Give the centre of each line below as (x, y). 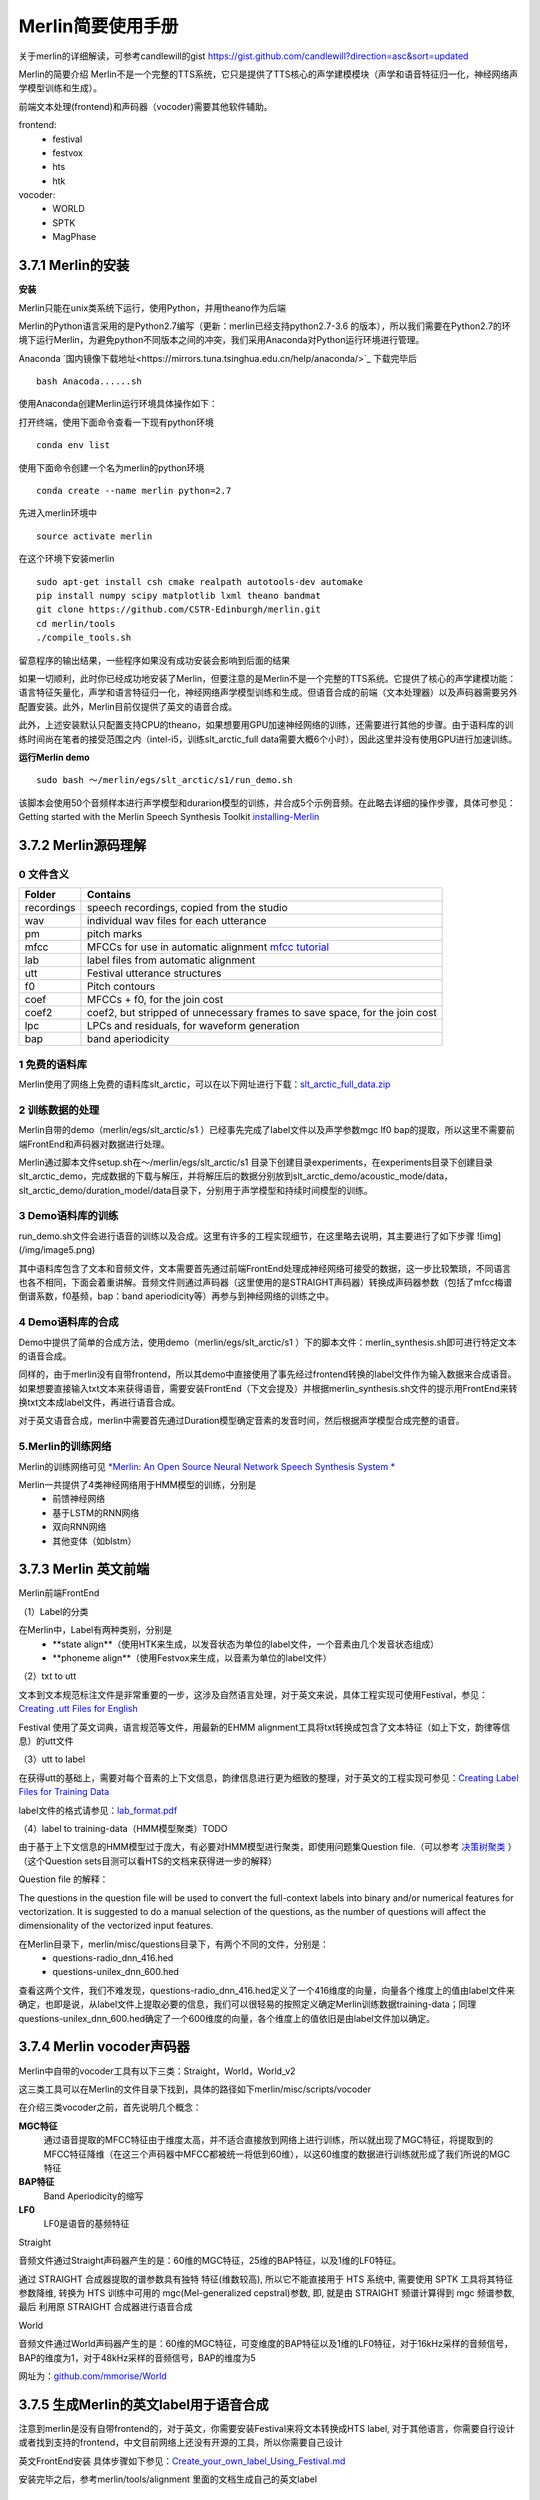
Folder (40, 895)
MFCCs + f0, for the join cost (155, 1000)
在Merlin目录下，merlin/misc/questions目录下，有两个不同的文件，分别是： (173, 1944)
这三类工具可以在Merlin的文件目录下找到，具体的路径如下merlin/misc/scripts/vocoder (195, 2089)
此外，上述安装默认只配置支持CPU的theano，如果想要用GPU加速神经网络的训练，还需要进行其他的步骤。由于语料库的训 (266, 725)
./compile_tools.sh (84, 638)
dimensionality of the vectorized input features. (116, 1926)
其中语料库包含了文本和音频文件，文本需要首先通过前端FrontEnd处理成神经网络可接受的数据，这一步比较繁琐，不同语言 (265, 1268)
